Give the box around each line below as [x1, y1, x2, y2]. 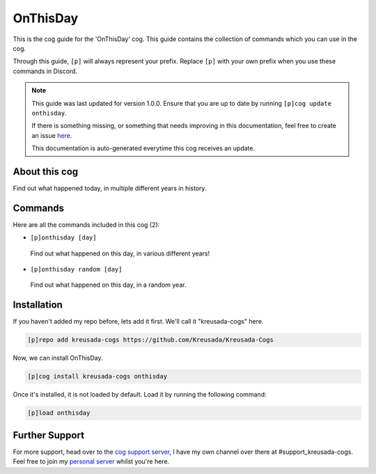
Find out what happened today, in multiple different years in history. [13, 184, 207, 192]
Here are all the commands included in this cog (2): [13, 220, 160, 229]
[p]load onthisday [27, 409, 91, 417]
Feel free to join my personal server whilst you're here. [13, 457, 170, 466]
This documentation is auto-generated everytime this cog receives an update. [31, 144, 256, 152]
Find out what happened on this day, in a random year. [30, 281, 187, 289]
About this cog [13, 166, 79, 177]
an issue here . [31, 131, 72, 139]
